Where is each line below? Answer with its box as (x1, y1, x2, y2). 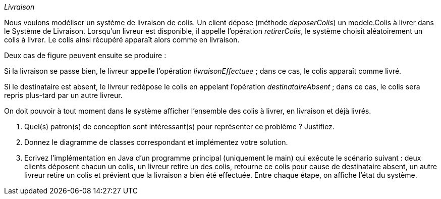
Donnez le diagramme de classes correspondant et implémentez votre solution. (24, 138, 288, 146)
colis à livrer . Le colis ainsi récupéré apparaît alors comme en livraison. (4, 35, 240, 44)
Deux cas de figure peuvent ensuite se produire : (4, 51, 167, 60)
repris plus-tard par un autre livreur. (4, 91, 123, 99)
